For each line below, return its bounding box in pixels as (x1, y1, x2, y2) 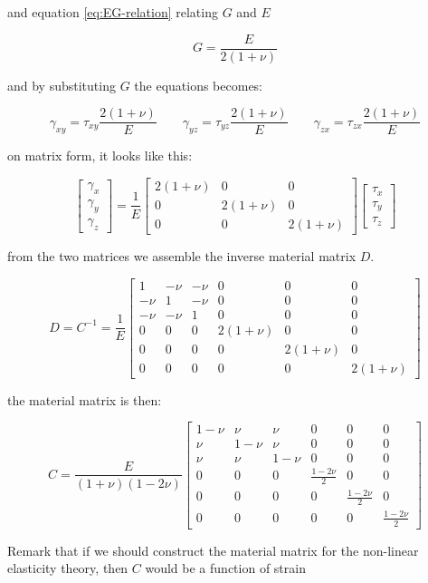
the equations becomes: (134, 75, 263, 94)
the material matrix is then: (7, 390, 162, 409)
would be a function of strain (145, 559, 306, 578)
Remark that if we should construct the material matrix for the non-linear (7, 540, 419, 559)
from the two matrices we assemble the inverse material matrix (7, 247, 357, 265)
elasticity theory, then (7, 559, 128, 578)
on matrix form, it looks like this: (7, 146, 193, 165)
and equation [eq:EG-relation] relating (7, 3, 218, 21)
